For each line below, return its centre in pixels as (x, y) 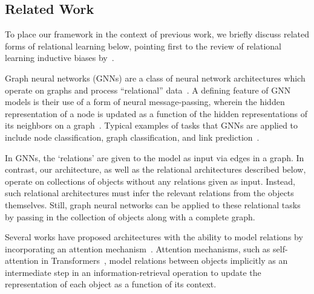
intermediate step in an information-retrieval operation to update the (133, 272)
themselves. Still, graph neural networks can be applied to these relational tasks (153, 204)
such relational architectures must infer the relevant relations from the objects (149, 193)
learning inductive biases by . (60, 58)
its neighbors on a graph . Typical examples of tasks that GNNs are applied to (152, 125)
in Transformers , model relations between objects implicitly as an (165, 260)
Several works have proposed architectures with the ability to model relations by (154, 237)
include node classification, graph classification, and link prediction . (132, 137)
